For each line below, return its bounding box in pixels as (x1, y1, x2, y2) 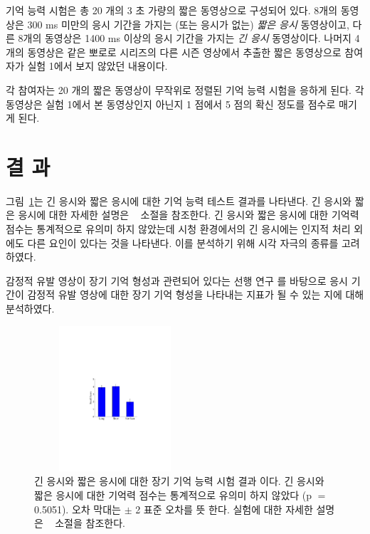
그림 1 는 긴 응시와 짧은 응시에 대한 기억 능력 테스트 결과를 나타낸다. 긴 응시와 (6, 193, 351, 208)
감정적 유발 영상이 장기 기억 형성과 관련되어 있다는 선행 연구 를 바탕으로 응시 (6, 273, 348, 288)
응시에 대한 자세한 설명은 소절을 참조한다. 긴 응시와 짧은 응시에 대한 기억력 (18, 207, 359, 222)
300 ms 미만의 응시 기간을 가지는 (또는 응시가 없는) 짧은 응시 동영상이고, (27, 16, 349, 31)
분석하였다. (6, 301, 55, 316)
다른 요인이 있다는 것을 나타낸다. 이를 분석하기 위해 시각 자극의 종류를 (27, 235, 339, 250)
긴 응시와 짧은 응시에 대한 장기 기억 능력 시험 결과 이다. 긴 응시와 (34, 473, 324, 488)
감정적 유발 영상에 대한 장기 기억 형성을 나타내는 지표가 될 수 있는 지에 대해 (27, 287, 364, 302)
